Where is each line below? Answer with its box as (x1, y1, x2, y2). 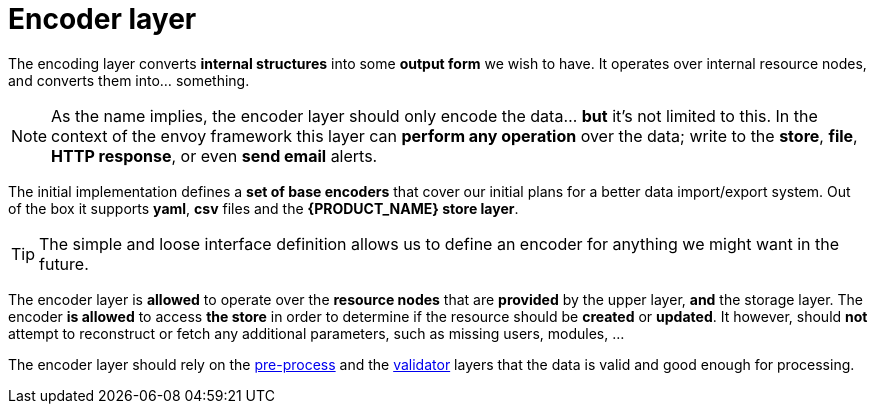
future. (39, 253, 89, 274)
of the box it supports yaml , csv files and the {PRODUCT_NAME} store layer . (8, 199, 519, 217)
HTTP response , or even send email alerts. (51, 145, 378, 166)
